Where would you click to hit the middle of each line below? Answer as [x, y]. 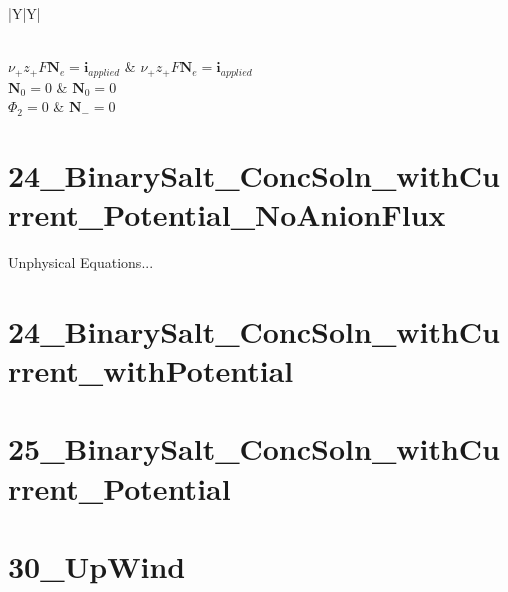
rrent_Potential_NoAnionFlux [227, 214]
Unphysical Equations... [81, 262]
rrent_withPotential [151, 370]
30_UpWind [97, 566]
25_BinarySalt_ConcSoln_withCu [254, 448]
